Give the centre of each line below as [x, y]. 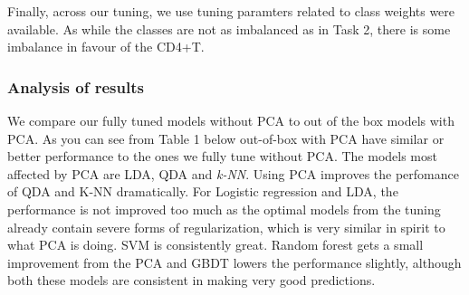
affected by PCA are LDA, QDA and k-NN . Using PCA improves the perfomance [233, 173]
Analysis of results [76, 86]
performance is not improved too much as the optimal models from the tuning [224, 209]
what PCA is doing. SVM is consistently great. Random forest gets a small [215, 245]
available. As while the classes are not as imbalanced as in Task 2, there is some [229, 29]
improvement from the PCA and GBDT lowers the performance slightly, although [234, 262]
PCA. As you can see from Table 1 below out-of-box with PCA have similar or [226, 138]
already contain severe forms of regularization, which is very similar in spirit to [226, 227]
